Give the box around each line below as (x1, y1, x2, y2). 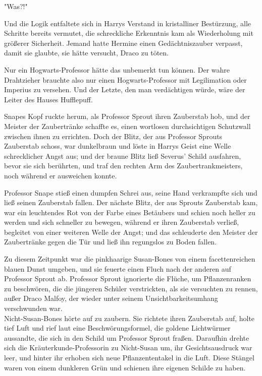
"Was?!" (4, 1, 28, 11)
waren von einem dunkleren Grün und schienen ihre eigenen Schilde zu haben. (4, 362, 246, 372)
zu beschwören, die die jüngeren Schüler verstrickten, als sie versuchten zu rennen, (4, 283, 258, 293)
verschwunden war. (4, 303, 63, 314)
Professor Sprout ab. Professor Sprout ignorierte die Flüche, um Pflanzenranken (4, 273, 251, 284)
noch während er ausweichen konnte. (4, 170, 117, 180)
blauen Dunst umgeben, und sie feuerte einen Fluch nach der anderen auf (4, 263, 231, 274)
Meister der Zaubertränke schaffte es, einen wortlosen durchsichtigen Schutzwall (4, 120, 251, 131)
